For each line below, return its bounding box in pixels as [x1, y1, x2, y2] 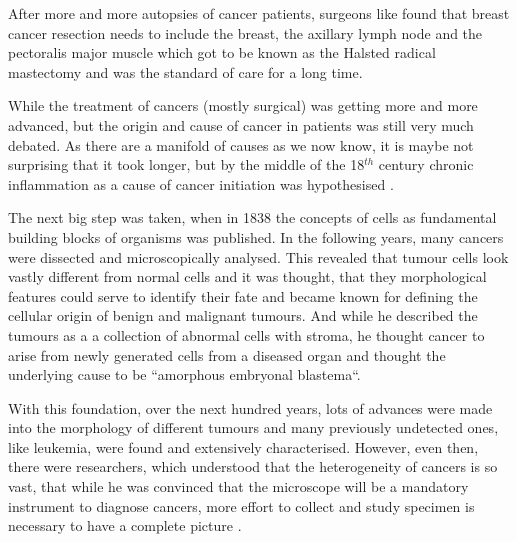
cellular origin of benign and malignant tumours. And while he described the [8, 305, 478, 326]
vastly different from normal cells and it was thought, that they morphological [8, 266, 487, 287]
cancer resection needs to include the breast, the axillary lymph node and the [8, 22, 483, 43]
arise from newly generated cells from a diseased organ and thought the [8, 344, 446, 365]
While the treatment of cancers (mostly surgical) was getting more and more [8, 95, 478, 116]
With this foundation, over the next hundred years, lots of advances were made [8, 397, 493, 418]
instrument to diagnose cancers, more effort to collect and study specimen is [8, 495, 475, 516]
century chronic [378, 154, 474, 175]
